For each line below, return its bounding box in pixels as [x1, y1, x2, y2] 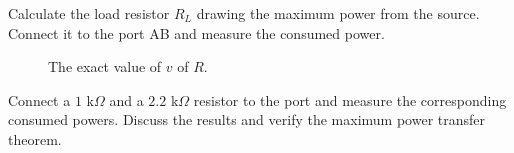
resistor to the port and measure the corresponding [193, 89, 507, 110]
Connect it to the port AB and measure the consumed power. [8, 22, 385, 43]
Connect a [8, 89, 71, 110]
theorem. [8, 128, 62, 149]
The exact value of [48, 56, 162, 77]
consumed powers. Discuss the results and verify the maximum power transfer [8, 109, 486, 130]
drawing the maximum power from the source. [196, 3, 480, 23]
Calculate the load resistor [8, 3, 170, 23]
